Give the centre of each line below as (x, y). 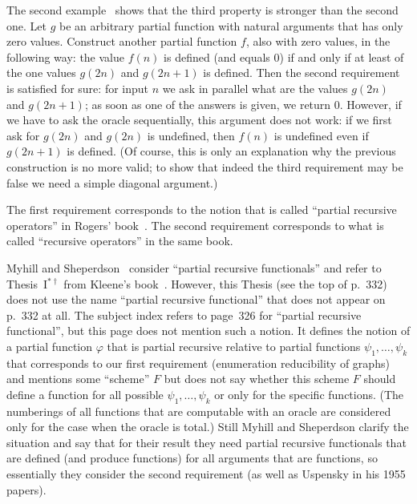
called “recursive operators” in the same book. (120, 241)
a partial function (50, 346)
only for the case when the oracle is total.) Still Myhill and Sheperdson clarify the (208, 427)
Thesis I (27, 283)
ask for (23, 135)
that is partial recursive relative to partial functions (234, 346)
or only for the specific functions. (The (309, 394)
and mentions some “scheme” (78, 379)
